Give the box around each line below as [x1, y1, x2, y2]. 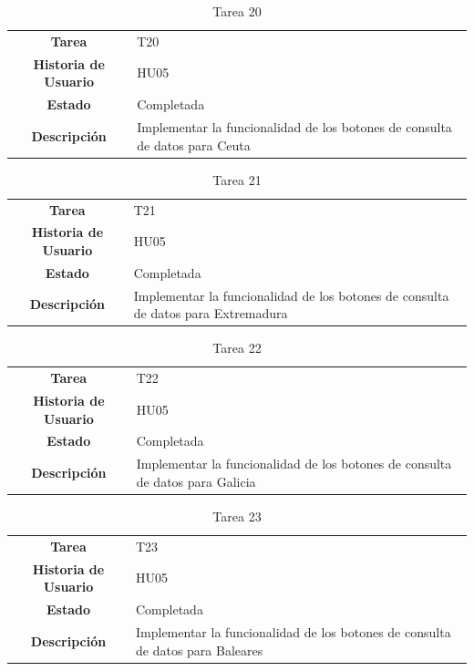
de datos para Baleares [136, 640, 263, 659]
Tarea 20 [212, 2, 262, 20]
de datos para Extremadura [133, 304, 288, 323]
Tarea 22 [212, 338, 262, 357]
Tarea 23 [212, 506, 262, 525]
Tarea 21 [212, 170, 262, 189]
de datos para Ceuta [137, 135, 251, 154]
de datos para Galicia [136, 471, 256, 490]
